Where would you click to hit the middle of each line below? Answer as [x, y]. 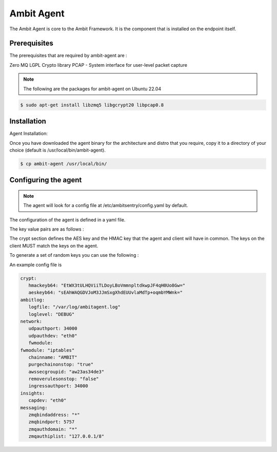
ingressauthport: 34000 [58, 386]
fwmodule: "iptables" [47, 350]
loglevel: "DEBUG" [52, 314]
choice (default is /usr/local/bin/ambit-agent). [58, 150]
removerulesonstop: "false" [64, 379]
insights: [33, 393]
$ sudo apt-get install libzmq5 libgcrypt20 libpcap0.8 [92, 105]
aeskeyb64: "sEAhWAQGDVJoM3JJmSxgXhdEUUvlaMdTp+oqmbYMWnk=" [106, 293]
